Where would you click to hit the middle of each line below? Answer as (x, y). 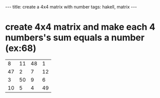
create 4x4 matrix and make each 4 (80, 27)
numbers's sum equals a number (75, 38)
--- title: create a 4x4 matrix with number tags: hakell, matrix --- (71, 7)
